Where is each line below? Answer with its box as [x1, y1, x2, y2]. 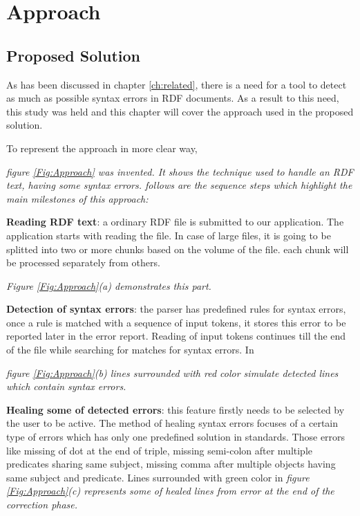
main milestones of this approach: [6, 191, 149, 205]
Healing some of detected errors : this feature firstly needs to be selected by [6, 402, 345, 416]
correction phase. [6, 497, 78, 512]
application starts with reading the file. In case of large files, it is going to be [6, 228, 331, 242]
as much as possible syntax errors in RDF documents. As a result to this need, [6, 91, 339, 105]
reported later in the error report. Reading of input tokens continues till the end [6, 329, 346, 343]
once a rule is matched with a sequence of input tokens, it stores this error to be [6, 315, 346, 329]
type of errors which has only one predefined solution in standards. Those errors [6, 430, 345, 444]
